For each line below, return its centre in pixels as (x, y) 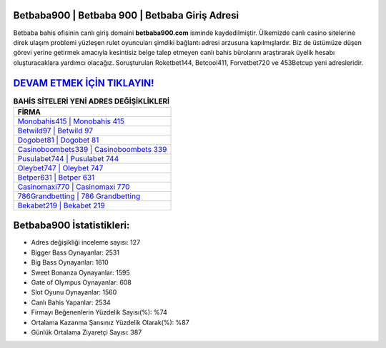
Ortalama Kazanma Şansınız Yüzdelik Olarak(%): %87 (110, 322)
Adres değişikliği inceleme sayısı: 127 (86, 242)
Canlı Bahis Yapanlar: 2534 (71, 302)
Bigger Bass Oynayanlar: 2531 (75, 252)
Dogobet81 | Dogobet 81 (58, 140)
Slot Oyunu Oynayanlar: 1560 (74, 292)
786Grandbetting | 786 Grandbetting (79, 196)
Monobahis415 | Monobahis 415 (71, 121)
